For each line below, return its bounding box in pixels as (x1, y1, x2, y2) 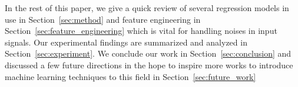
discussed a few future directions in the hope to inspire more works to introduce (5, 58, 293, 71)
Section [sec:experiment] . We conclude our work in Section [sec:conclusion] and (5, 47, 292, 60)
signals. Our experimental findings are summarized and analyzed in (5, 36, 247, 48)
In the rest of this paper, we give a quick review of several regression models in (5, 2, 289, 13)
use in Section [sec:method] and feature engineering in (5, 13, 201, 25)
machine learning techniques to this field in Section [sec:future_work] (5, 70, 256, 82)
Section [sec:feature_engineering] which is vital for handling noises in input (5, 25, 277, 37)
